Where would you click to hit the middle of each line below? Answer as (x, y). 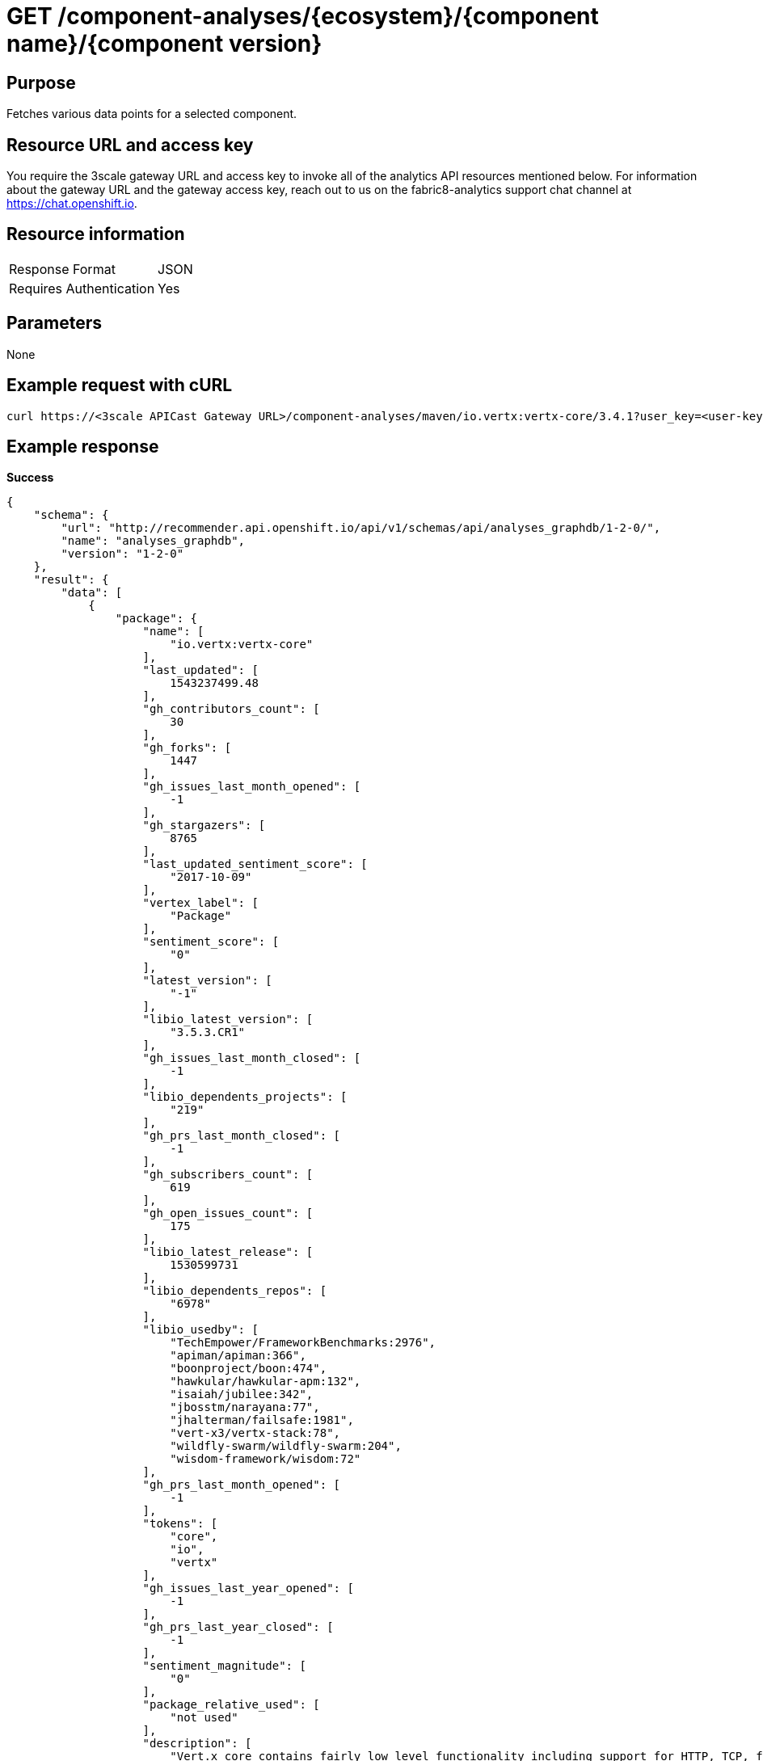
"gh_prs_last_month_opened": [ (242, 1485)
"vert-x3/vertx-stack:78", (255, 1433)
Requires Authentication (82, 288)
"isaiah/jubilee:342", (242, 1394)
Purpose (41, 82)
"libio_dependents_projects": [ (245, 1097)
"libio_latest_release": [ (228, 1252)
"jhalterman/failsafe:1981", (262, 1420)
